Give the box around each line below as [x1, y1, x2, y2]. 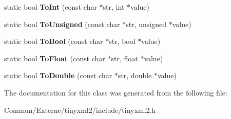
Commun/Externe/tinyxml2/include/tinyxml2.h [4, 104, 156, 115]
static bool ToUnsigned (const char [4, 18, 120, 29]
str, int [103, 2, 125, 12]
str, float [111, 53, 138, 63]
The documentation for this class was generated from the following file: [4, 87, 227, 98]
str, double [118, 70, 152, 81]
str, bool [109, 36, 136, 46]
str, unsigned [126, 18, 166, 29]
